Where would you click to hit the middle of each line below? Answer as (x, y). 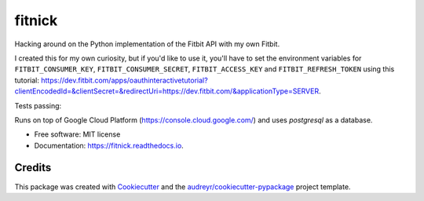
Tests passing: (38, 105)
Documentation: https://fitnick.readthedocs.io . (109, 145)
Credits (33, 168)
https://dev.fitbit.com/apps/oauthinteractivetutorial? (124, 80)
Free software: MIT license (77, 134)
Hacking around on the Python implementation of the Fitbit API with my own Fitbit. (147, 44)
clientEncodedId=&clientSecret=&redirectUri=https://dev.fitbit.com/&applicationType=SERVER (167, 91)
